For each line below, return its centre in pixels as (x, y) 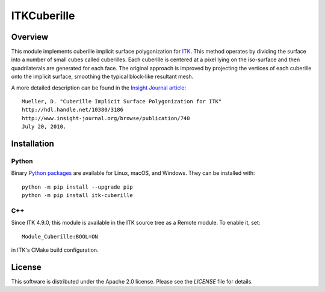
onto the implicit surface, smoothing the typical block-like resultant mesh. (102, 77)
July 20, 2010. (44, 127)
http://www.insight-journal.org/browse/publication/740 (106, 118)
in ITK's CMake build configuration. (55, 250)
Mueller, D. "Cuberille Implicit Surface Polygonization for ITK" (122, 102)
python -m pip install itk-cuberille (78, 196)
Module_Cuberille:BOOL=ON (60, 236)
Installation (32, 144)
